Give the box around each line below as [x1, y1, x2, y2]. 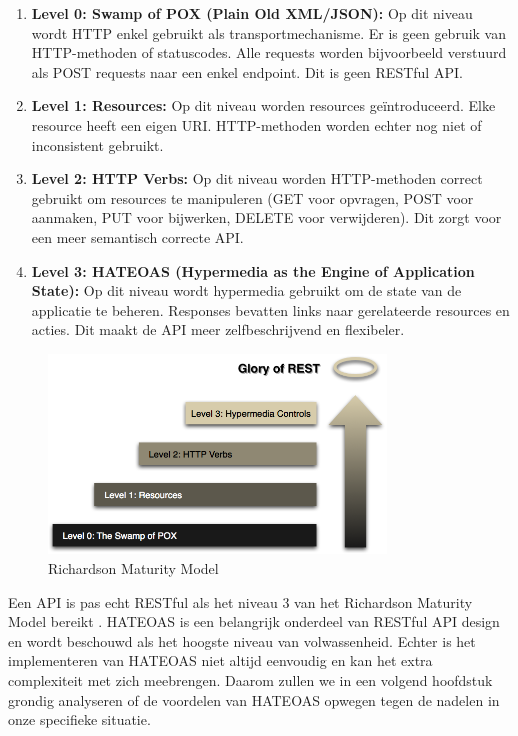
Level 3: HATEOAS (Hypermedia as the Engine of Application [31, 260, 475, 281]
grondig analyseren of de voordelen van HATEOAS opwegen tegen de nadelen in [8, 689, 500, 710]
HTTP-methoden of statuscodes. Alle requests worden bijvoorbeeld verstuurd [31, 42, 507, 63]
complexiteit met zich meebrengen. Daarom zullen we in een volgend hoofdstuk [8, 670, 493, 691]
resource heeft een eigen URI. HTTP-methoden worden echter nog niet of [31, 114, 482, 135]
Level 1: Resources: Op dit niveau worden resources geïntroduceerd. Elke [31, 95, 496, 116]
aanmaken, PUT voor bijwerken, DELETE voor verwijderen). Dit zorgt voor [31, 207, 502, 228]
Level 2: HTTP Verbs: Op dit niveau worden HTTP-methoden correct [31, 168, 483, 189]
